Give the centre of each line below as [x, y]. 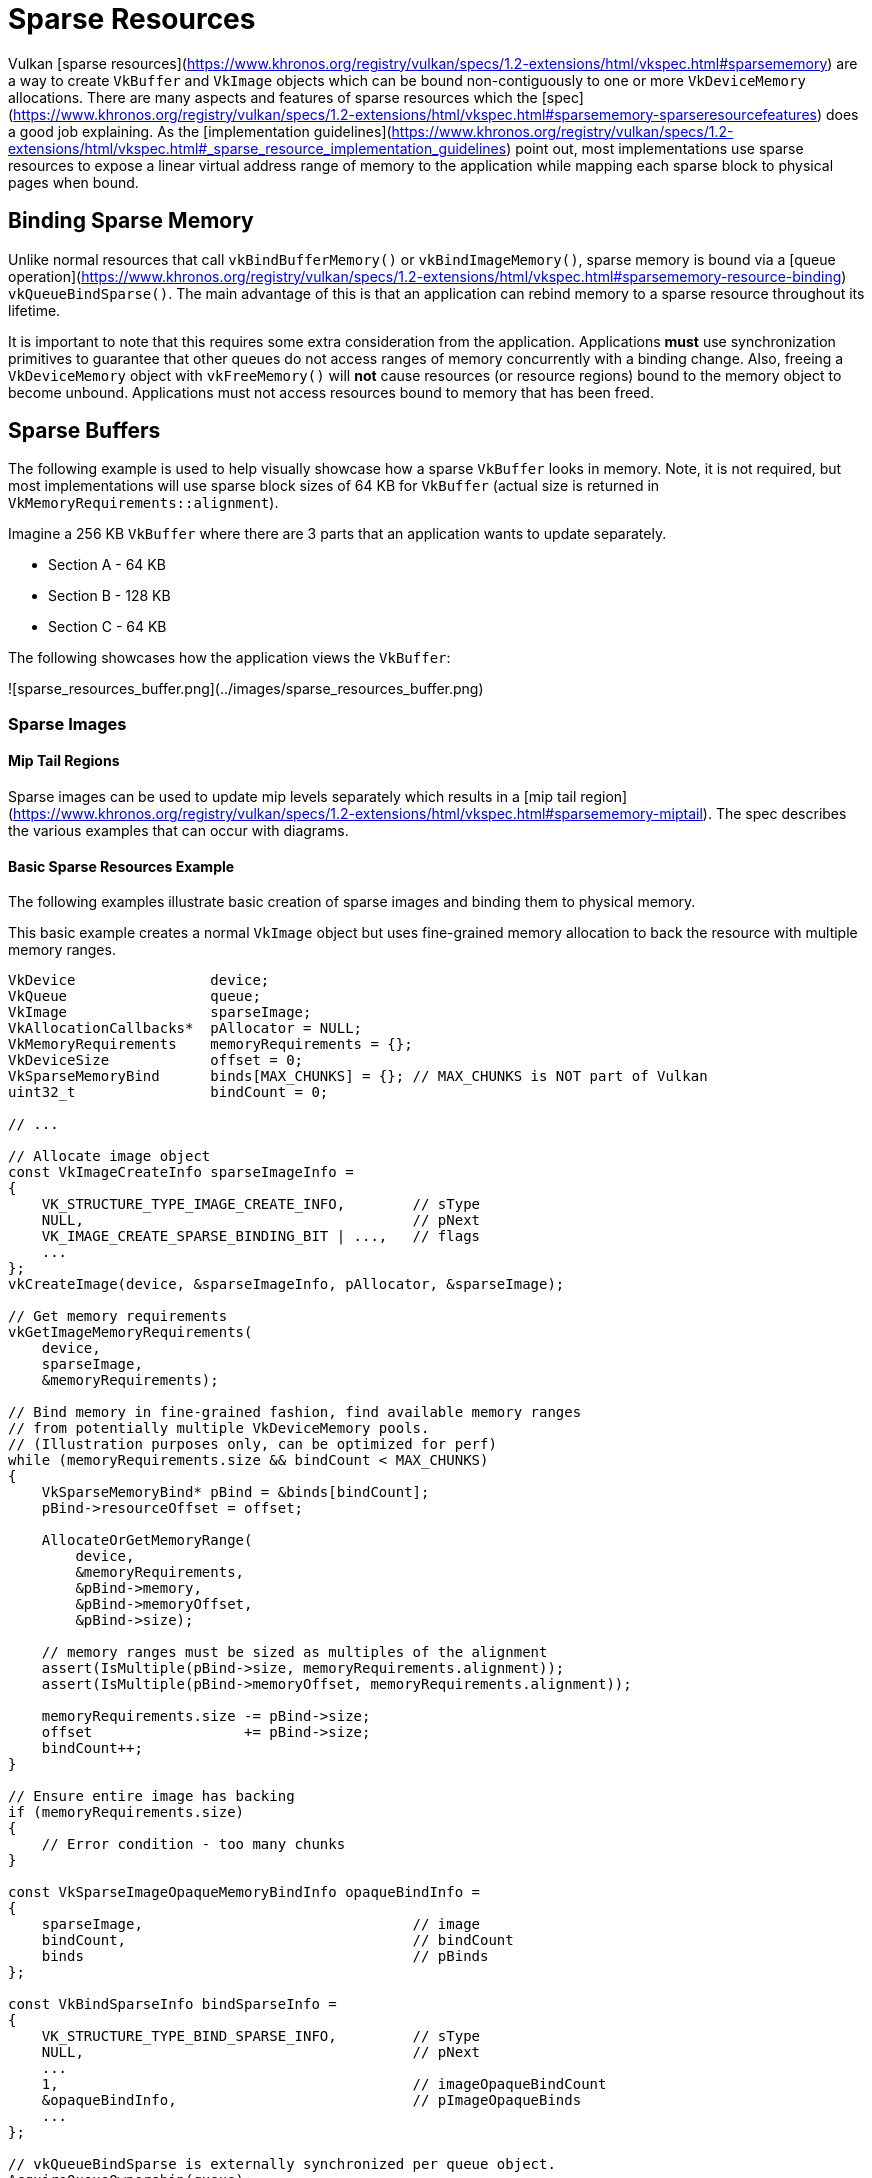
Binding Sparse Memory [131, 221]
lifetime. [34, 310]
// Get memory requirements [118, 1316]
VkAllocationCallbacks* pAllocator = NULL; [185, 1028]
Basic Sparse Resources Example [121, 866]
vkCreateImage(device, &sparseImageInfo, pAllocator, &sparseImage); [286, 1284]
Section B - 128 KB [109, 596]
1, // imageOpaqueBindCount [324, 2084]
